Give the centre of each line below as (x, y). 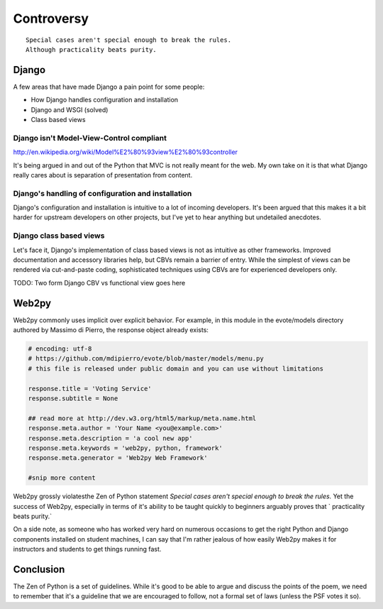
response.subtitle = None (73, 399)
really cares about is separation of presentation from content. (103, 175)
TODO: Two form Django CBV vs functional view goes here (99, 282)
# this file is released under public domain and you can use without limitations (176, 368)
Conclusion (39, 569)
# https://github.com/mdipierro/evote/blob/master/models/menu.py (146, 359)
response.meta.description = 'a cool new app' (110, 438)
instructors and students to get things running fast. (87, 549)
